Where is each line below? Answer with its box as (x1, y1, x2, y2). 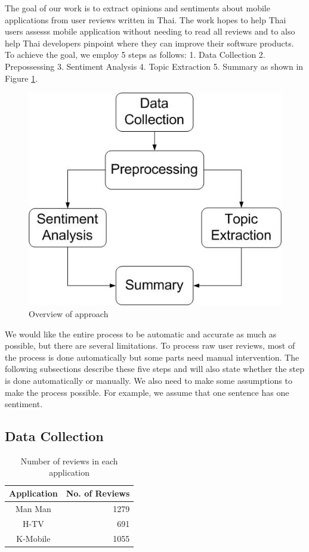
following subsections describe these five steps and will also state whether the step (5, 362, 305, 375)
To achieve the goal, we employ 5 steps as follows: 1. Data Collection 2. (5, 48, 265, 61)
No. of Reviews (66, 487, 130, 500)
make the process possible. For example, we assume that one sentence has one (5, 386, 289, 398)
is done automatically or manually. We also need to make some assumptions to (5, 374, 292, 386)
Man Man (15, 502, 51, 514)
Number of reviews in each (20, 454, 118, 467)
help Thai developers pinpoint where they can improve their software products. (5, 36, 294, 49)
